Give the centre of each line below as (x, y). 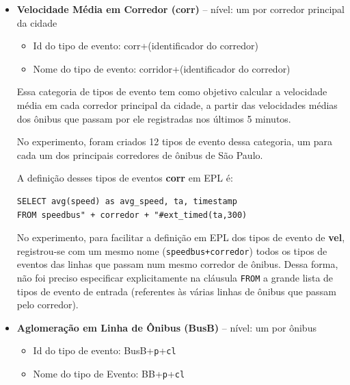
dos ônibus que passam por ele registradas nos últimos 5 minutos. (154, 118)
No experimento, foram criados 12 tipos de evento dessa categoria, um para (175, 141)
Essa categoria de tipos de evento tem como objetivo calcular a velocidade (172, 91)
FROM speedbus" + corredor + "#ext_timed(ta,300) (132, 215)
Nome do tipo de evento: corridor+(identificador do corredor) (162, 68)
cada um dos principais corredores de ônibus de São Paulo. (140, 154)
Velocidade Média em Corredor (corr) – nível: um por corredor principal (180, 9)
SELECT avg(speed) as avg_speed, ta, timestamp (127, 201)
